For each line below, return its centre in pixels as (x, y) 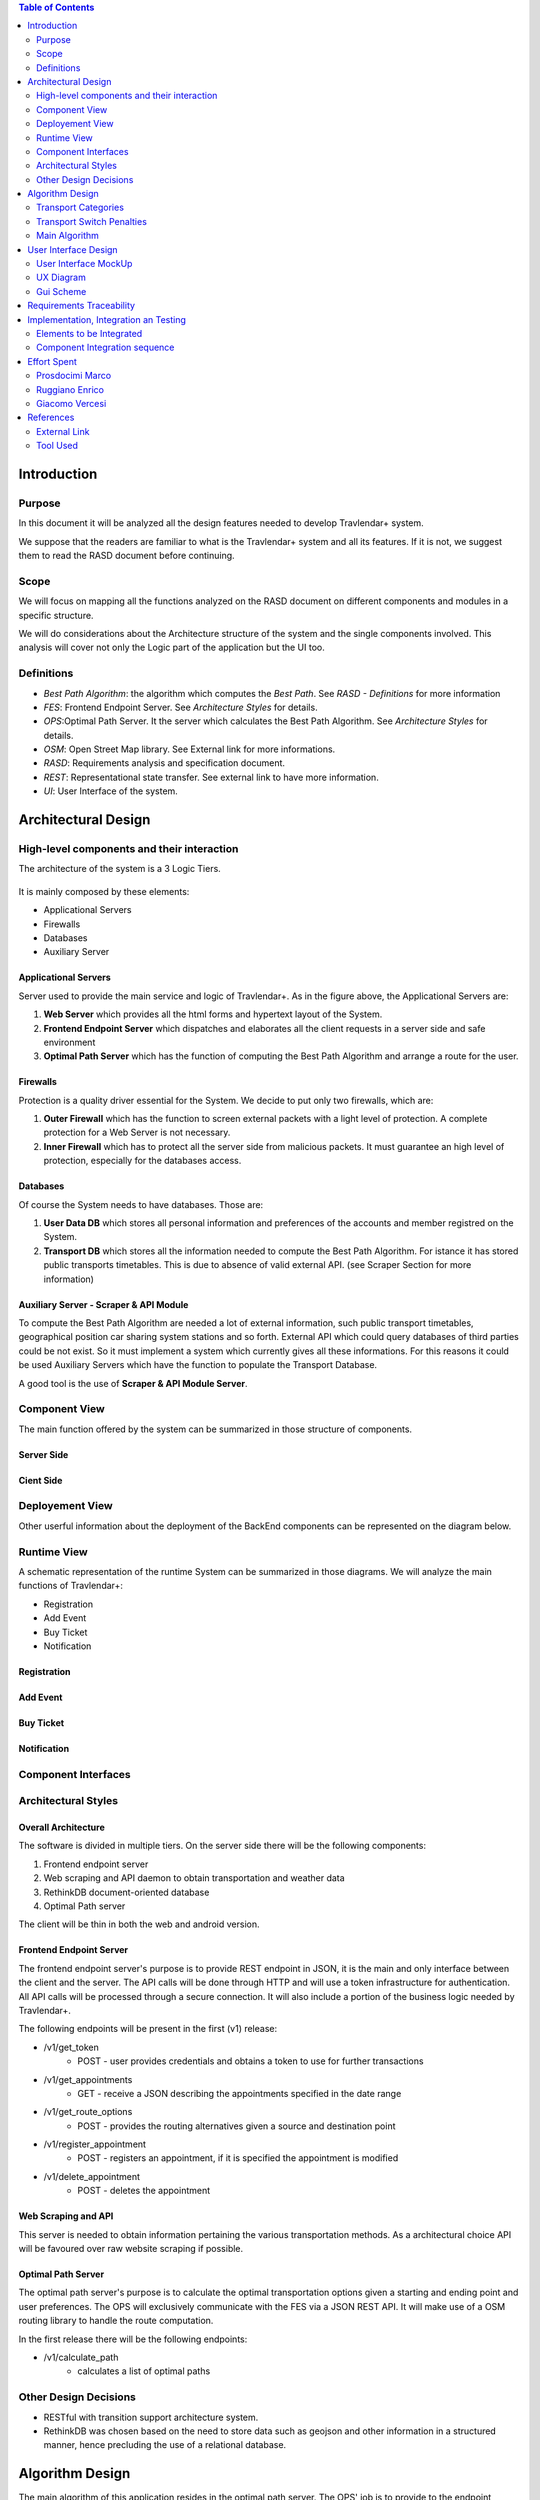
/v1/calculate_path (81, 2357)
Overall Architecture (61, 1827)
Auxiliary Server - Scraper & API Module (103, 1304)
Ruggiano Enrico (70, 389)
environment (69, 1042)
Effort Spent (52, 361)
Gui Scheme (61, 291)
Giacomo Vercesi (71, 403)
